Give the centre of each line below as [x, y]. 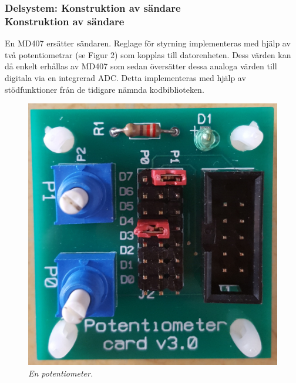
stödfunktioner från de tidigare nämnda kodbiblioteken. [105, 89]
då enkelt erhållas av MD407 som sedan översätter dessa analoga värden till [141, 66]
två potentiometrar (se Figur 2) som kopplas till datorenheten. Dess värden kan [148, 54]
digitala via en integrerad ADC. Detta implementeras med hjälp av [125, 77]
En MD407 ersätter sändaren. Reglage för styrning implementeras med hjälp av [148, 43]
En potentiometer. [61, 373]
